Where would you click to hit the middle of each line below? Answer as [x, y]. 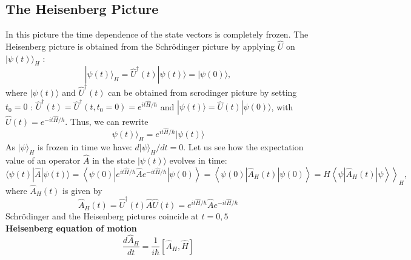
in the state [114, 160]
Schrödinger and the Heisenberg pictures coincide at [102, 216]
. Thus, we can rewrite [107, 122]
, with [282, 106]
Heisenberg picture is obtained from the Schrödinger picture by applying [140, 46]
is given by [82, 190]
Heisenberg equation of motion [71, 228]
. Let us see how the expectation [243, 147]
